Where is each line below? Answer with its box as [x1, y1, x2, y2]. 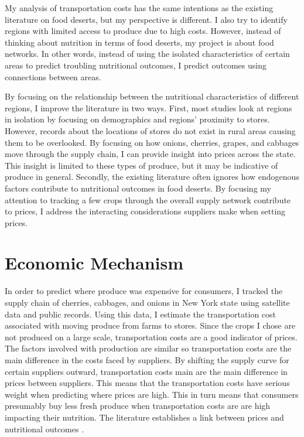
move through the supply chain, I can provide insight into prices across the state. [5, 148, 296, 160]
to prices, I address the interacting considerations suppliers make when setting [5, 205, 286, 217]
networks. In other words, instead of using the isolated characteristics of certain [5, 47, 290, 60]
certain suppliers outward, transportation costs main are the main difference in [5, 365, 288, 377]
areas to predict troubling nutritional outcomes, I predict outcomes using [5, 59, 267, 71]
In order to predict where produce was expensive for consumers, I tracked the [5, 285, 283, 297]
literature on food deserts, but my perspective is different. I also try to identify [5, 13, 288, 25]
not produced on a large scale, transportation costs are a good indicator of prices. [5, 330, 298, 343]
